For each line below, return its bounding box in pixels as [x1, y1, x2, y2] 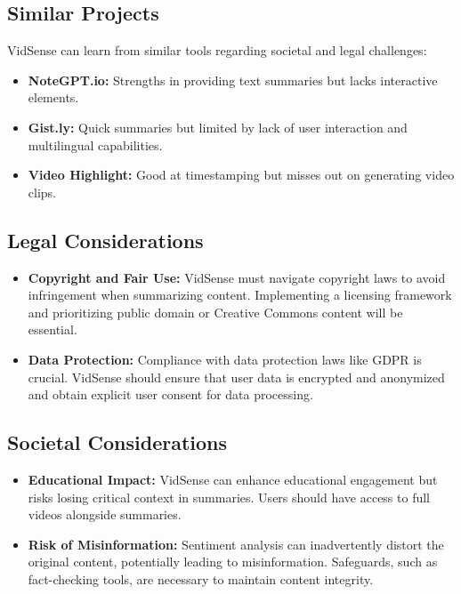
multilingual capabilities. [28, 135, 163, 154]
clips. [28, 182, 56, 201]
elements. [28, 88, 79, 107]
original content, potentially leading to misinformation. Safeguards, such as [28, 552, 438, 571]
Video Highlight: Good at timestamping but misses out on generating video [28, 165, 455, 184]
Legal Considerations [7, 226, 204, 253]
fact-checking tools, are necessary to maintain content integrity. [28, 569, 374, 588]
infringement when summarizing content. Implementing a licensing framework [28, 285, 452, 304]
